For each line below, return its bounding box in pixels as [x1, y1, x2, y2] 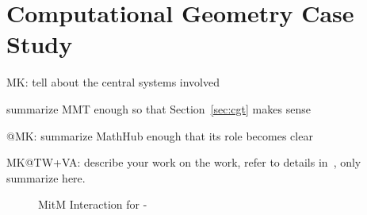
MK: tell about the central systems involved [6, 74, 220, 90]
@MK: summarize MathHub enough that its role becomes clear [6, 127, 313, 144]
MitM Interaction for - [38, 196, 147, 213]
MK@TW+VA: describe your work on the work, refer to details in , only [6, 154, 361, 171]
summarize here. [6, 169, 86, 186]
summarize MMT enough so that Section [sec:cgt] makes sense [6, 100, 311, 117]
